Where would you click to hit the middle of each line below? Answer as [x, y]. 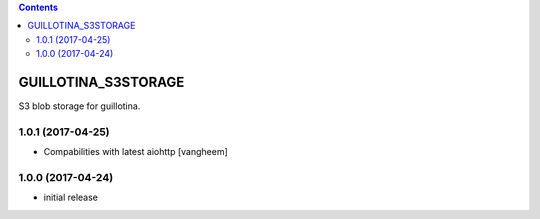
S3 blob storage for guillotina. [79, 106]
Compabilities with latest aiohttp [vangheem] [136, 152]
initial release [71, 197]
